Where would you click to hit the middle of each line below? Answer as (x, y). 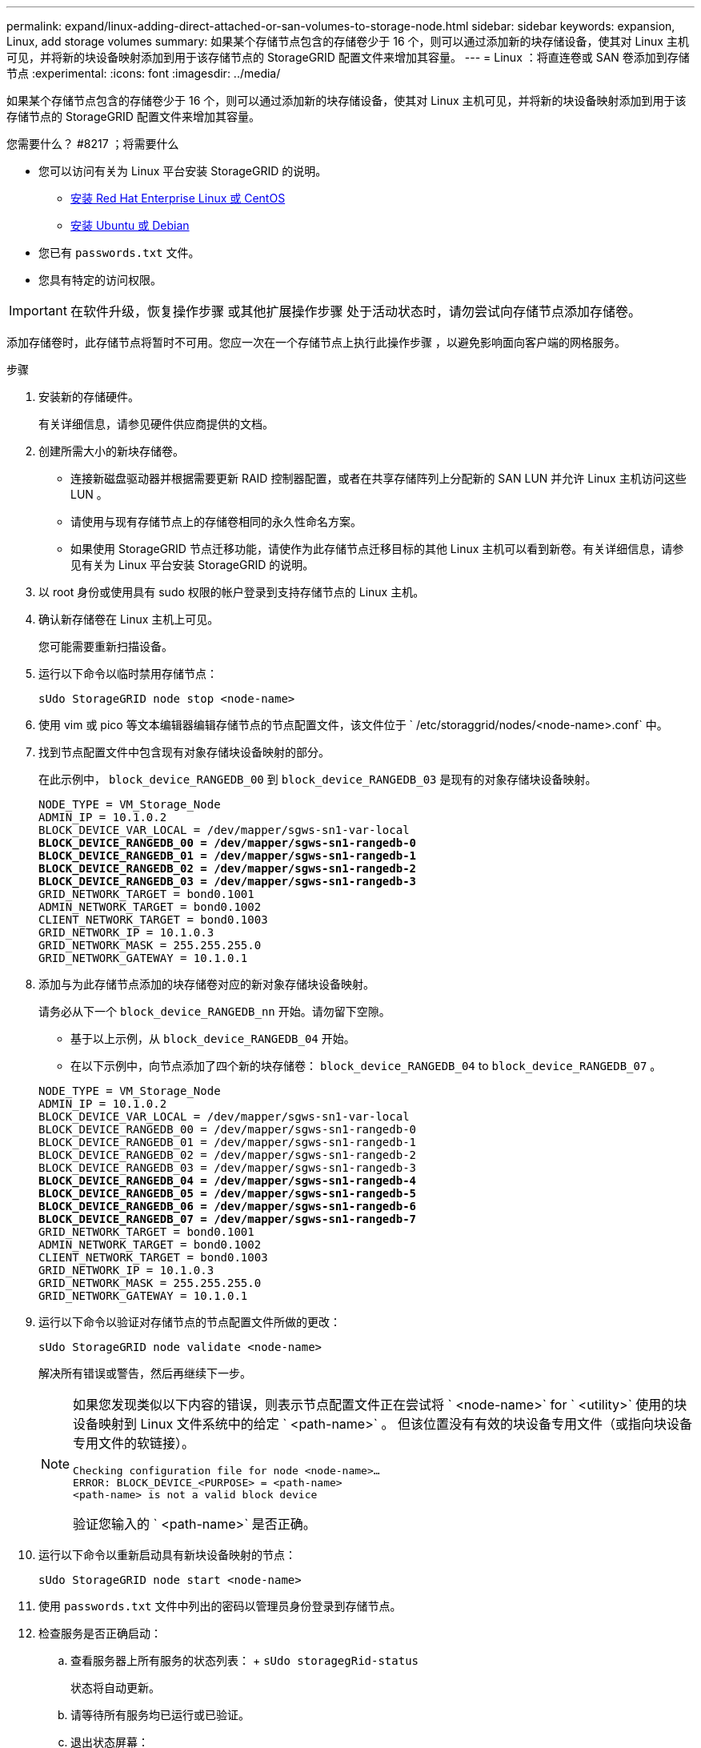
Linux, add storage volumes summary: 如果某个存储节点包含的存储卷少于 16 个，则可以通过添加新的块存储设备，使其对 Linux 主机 (348, 41)
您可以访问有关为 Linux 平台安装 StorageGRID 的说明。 (183, 171)
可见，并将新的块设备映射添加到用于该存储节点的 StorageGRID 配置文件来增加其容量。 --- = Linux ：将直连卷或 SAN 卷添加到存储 (348, 57)
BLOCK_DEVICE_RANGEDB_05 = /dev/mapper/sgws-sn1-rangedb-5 (228, 1193)
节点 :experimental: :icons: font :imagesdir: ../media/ (144, 73)
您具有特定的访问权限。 (100, 280)
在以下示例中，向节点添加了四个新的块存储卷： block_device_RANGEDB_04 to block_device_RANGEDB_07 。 (366, 1066)
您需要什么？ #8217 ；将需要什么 (93, 144)
